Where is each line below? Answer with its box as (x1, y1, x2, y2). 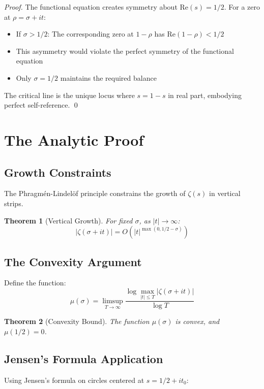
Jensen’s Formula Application (4, 350, 163, 366)
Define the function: (4, 277, 66, 288)
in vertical (209, 188, 241, 199)
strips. (4, 198, 23, 208)
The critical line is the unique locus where (4, 89, 135, 100)
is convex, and (175, 316, 220, 327)
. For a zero (224, 2, 260, 12)
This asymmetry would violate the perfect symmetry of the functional (16, 45, 234, 56)
